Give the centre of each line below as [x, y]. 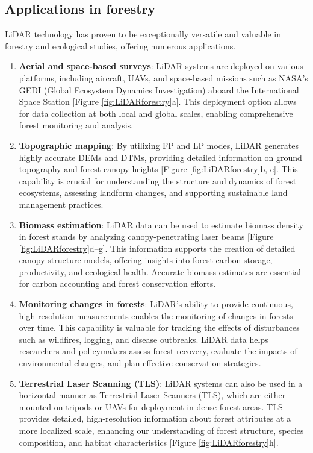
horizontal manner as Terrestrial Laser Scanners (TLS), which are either [152, 395]
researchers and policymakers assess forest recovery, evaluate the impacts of [158, 351]
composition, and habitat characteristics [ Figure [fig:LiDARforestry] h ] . [149, 442]
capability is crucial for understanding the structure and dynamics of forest [158, 180]
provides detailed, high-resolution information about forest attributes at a [155, 418]
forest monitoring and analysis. [76, 125]
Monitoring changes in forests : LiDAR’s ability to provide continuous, [156, 304]
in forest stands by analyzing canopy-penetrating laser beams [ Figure [146, 236]
